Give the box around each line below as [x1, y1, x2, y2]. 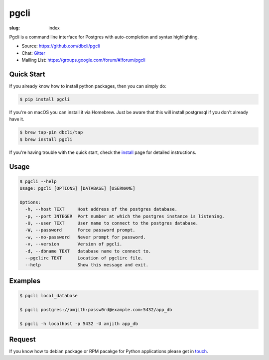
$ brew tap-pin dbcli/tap [19, 129, 83, 135]
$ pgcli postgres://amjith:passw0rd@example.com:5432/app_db [19, 307, 172, 312]
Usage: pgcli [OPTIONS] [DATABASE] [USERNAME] [19, 186, 135, 191]
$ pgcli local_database [19, 293, 78, 299]
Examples [9, 276, 41, 285]
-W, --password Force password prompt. [25, 227, 135, 233]
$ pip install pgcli [19, 97, 70, 102]
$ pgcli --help [19, 178, 57, 184]
